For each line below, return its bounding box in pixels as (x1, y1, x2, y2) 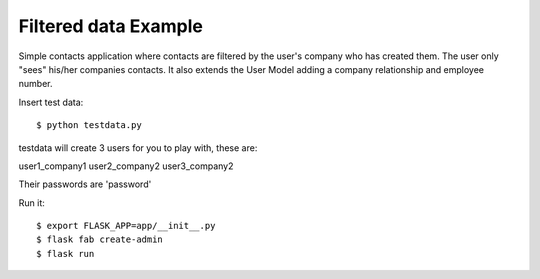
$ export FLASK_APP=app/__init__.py (36, 220, 216, 232)
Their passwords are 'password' (18, 178, 152, 190)
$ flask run (36, 248, 95, 259)
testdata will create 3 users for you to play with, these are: (18, 141, 258, 154)
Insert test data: (18, 96, 84, 108)
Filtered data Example (18, 15, 204, 37)
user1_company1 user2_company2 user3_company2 (18, 160, 234, 172)
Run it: (18, 196, 45, 209)
